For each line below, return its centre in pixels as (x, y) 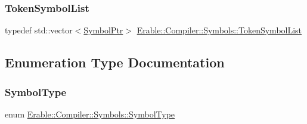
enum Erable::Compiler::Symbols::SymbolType (90, 114)
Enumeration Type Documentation (115, 62)
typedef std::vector (39, 30)
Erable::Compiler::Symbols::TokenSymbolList (219, 30)
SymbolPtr (103, 30)
